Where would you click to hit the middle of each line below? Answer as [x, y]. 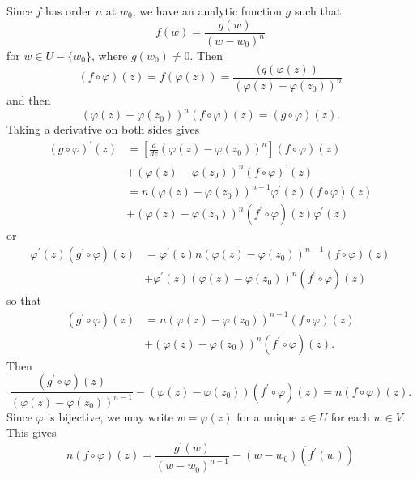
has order [69, 11]
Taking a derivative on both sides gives [103, 129]
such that [318, 11]
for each [350, 416]
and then [29, 100]
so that [24, 300]
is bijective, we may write [111, 416]
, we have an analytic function [207, 11]
